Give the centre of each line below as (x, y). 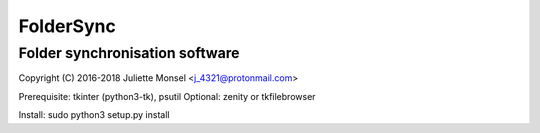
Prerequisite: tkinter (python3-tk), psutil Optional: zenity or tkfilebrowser (167, 96)
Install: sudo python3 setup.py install (94, 115)
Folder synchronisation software (129, 53)
